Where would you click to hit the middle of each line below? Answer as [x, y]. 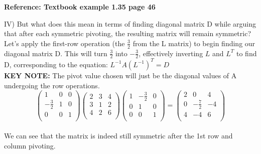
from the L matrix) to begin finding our [194, 43]
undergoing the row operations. [52, 85]
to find [246, 53]
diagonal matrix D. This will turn [56, 53]
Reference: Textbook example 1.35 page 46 [80, 7]
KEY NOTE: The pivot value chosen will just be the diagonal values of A [120, 75]
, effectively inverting [171, 53]
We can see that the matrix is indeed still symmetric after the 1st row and [118, 136]
